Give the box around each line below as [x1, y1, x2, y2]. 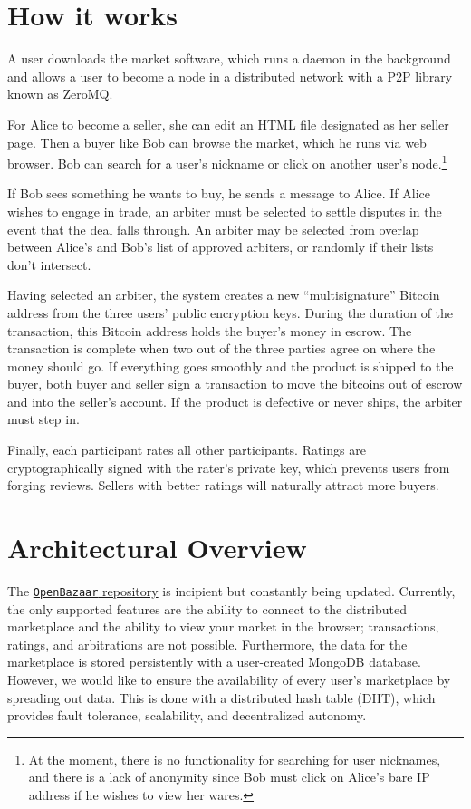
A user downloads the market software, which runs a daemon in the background [7, 49, 451, 68]
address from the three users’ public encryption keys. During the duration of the [7, 303, 454, 322]
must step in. [7, 409, 80, 429]
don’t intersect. [7, 255, 91, 274]
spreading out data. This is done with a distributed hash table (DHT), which [7, 688, 436, 707]
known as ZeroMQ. [7, 84, 113, 103]
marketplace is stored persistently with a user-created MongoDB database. [7, 652, 421, 671]
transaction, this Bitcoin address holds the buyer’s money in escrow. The [7, 321, 412, 340]
